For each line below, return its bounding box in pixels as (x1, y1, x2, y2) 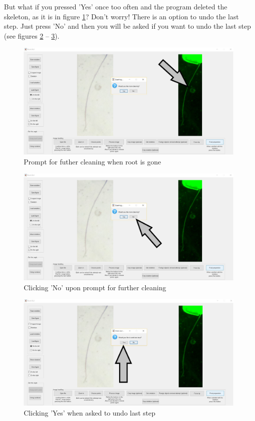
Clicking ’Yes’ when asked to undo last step (24, 407, 156, 418)
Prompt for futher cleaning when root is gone (24, 156, 161, 166)
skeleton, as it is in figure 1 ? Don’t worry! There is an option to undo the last (4, 11, 239, 21)
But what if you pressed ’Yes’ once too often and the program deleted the (4, 1, 227, 11)
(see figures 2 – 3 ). (4, 30, 60, 41)
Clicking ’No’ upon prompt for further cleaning (24, 282, 166, 292)
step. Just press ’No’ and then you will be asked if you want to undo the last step (4, 21, 251, 31)
